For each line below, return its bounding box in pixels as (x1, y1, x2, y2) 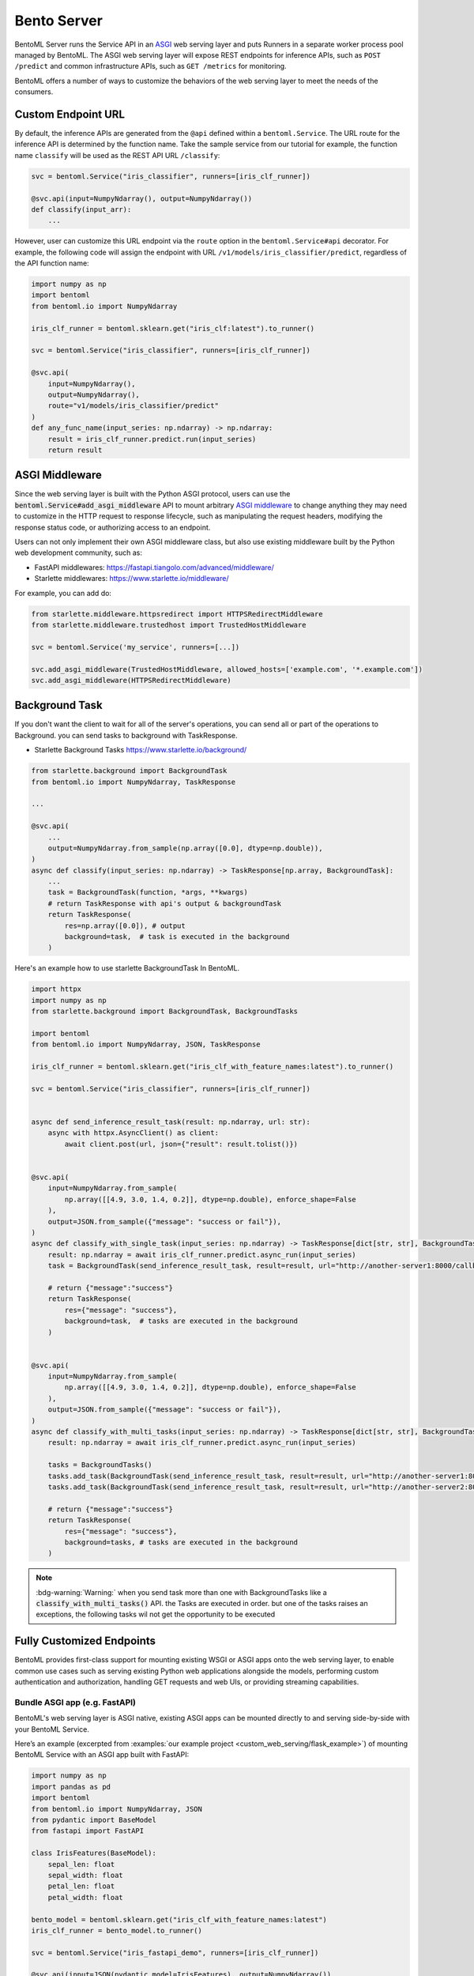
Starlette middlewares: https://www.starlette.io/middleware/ (34, 574, 229, 583)
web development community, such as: (14, 548, 142, 557)
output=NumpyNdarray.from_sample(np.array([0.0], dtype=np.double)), (47, 843, 323, 853)
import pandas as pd (31, 1782, 111, 1791)
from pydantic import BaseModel (31, 1816, 157, 1825)
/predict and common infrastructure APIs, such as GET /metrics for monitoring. (14, 62, 288, 71)
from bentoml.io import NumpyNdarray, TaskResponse (31, 777, 236, 786)
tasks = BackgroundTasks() (47, 1461, 153, 1469)
